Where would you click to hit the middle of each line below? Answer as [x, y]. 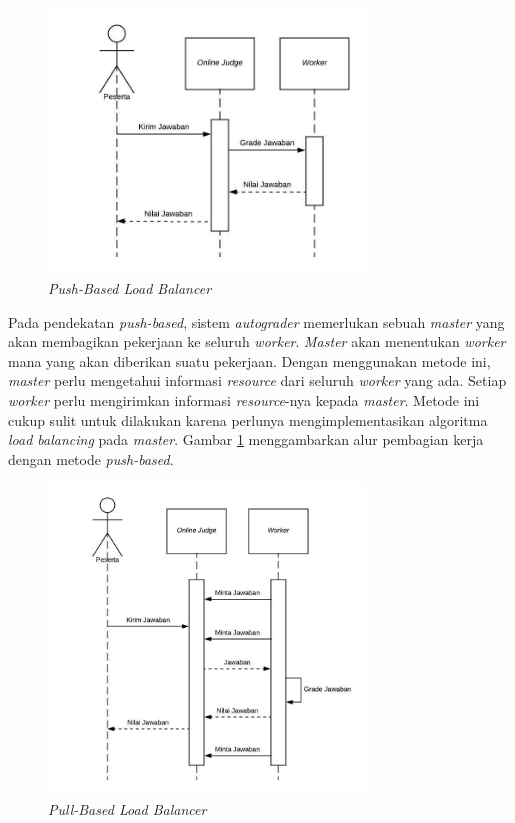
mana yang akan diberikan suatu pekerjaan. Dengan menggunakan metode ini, [249, 360]
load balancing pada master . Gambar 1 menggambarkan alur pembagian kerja [246, 439]
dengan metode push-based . [91, 458]
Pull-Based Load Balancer [127, 809]
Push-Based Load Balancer [130, 288]
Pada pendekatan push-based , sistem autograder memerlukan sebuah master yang [256, 321]
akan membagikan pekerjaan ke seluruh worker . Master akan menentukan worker [257, 341]
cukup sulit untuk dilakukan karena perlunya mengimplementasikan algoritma [248, 419]
